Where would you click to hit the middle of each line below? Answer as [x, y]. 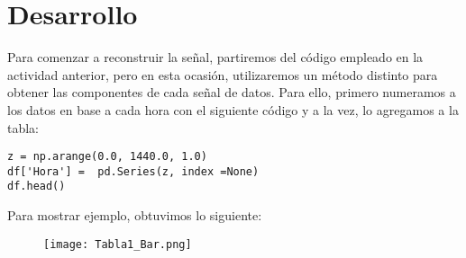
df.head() [37, 187]
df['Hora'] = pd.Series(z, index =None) [133, 171]
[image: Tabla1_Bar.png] [118, 244]
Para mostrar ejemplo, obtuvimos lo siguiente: [135, 215]
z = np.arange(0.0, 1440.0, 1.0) [107, 157]
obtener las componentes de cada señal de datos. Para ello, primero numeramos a [232, 92]
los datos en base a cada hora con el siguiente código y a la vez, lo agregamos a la [233, 109]
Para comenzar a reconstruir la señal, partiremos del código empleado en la [215, 57]
